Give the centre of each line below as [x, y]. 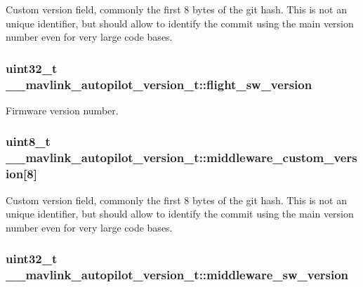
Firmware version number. [62, 110]
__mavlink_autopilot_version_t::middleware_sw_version [177, 275]
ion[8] [21, 174]
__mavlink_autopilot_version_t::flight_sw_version [159, 84]
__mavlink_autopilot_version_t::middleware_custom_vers [181, 158]
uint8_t [28, 141]
